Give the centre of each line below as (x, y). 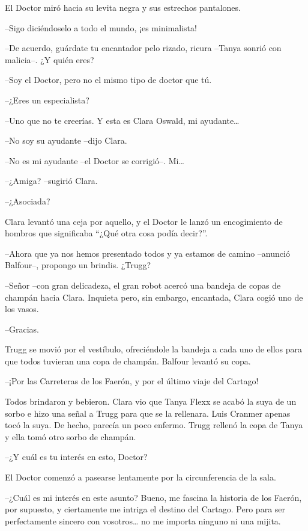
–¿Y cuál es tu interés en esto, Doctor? (76, 457)
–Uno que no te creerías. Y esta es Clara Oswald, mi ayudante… (122, 120)
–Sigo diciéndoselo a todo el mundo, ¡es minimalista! (101, 27)
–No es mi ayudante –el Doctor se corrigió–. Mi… (95, 160)
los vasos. (22, 309)
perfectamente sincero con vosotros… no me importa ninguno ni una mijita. (143, 520)
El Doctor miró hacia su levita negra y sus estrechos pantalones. (123, 7)
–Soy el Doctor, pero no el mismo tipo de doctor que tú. (108, 80)
